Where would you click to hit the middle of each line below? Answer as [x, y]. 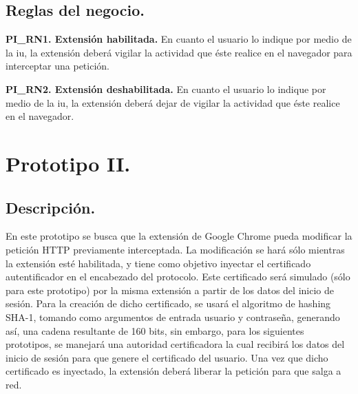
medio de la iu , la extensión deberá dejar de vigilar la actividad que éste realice [173, 102]
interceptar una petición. [57, 66]
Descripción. [51, 207]
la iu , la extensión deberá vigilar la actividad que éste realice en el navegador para [179, 52]
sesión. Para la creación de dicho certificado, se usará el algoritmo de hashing [168, 303]
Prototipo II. [68, 163]
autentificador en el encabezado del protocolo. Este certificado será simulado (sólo [178, 277]
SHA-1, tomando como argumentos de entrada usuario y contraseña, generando [173, 317]
